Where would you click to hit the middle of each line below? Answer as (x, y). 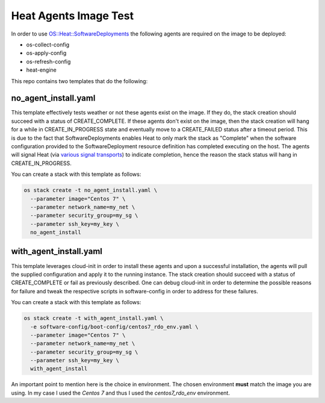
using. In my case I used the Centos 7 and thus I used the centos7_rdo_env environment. (120, 393)
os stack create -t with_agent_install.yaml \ (94, 318)
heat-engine (42, 70)
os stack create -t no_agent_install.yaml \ (91, 190)
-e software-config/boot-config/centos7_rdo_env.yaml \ (114, 326)
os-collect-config (48, 45)
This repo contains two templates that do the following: (79, 81)
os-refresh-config (48, 61)
